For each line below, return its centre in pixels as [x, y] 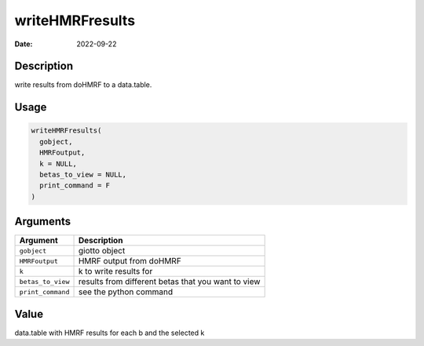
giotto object [102, 251]
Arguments [43, 222]
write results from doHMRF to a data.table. [83, 85]
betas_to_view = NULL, [83, 175]
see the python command [126, 292]
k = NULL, [58, 164]
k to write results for [115, 271]
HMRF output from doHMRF [130, 261]
